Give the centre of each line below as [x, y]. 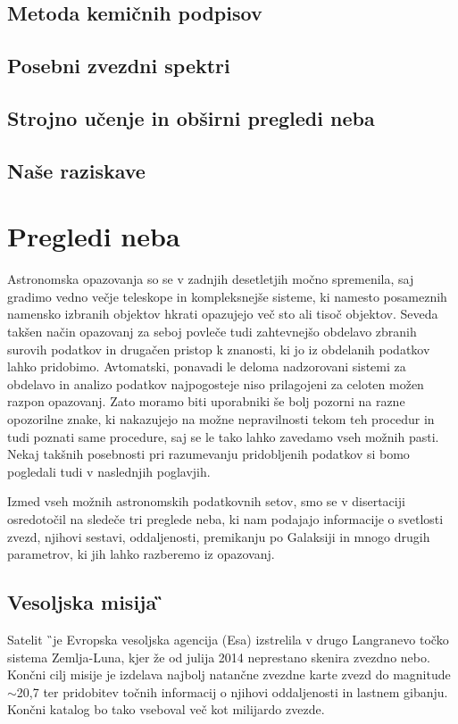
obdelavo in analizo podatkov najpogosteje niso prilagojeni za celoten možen [216, 383]
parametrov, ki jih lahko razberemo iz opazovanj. [141, 554]
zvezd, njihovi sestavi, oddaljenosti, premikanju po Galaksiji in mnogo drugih [219, 536]
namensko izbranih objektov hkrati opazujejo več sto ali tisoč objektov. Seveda [223, 314]
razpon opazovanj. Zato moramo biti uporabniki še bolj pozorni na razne [206, 401]
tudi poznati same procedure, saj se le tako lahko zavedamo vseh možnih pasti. [223, 436]
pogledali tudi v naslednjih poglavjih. [109, 471]
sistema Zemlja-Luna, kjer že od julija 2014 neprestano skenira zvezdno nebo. [219, 657]
